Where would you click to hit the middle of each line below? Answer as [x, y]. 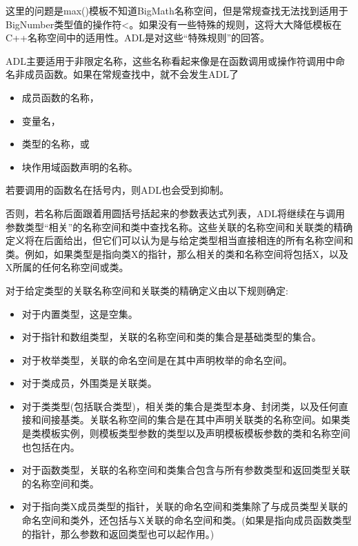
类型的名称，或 [56, 144]
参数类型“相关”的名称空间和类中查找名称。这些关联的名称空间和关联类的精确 [179, 226]
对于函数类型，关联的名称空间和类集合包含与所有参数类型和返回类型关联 [186, 470]
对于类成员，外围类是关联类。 [89, 383]
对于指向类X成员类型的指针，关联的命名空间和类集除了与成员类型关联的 [185, 506]
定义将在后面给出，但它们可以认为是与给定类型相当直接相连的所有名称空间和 [179, 240]
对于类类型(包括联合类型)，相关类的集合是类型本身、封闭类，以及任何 [180, 406]
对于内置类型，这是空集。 [80, 313]
